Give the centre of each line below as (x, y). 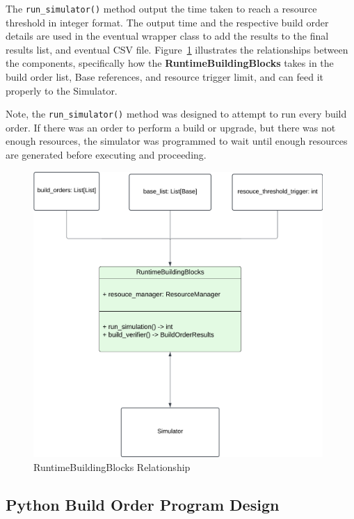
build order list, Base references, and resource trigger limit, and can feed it (164, 77)
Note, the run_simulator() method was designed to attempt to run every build (176, 114)
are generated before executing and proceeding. (106, 155)
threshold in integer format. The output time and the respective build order (167, 22)
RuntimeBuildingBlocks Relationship (112, 466)
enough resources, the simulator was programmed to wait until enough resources (177, 141)
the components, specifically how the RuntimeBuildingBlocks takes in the (170, 63)
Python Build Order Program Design (143, 504)
